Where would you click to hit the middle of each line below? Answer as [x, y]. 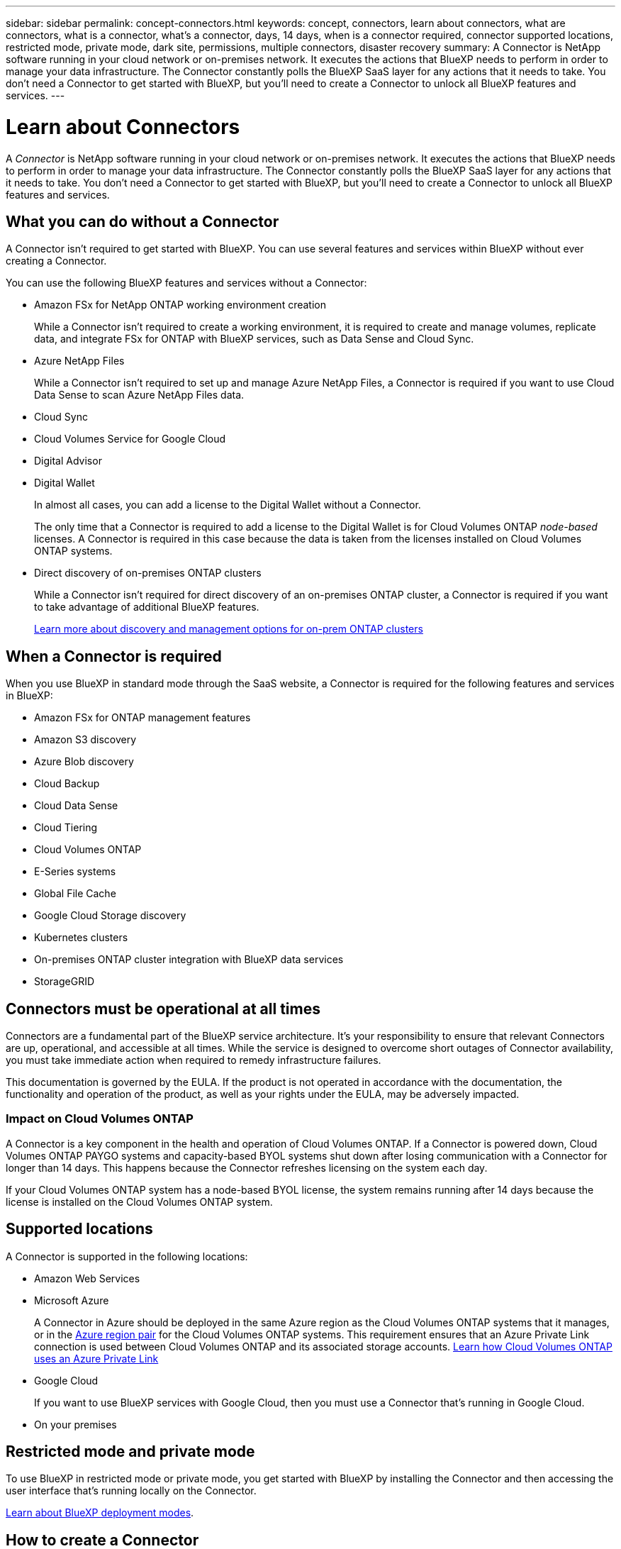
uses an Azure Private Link [96, 1358]
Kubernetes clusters [81, 938]
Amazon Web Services [87, 1278]
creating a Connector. [56, 261]
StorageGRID [65, 982]
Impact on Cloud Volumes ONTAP [100, 1119]
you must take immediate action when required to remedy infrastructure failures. [194, 1060]
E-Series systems [75, 872]
